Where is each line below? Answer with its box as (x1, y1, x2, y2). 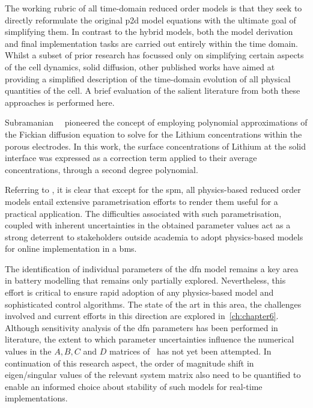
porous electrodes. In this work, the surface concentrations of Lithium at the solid (5, 139, 306, 152)
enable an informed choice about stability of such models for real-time (5, 380, 263, 392)
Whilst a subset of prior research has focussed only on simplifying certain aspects (5, 49, 304, 61)
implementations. (5, 392, 68, 404)
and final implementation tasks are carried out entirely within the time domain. (5, 37, 298, 49)
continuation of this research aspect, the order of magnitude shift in (5, 356, 254, 369)
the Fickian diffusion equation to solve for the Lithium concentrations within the (5, 127, 302, 140)
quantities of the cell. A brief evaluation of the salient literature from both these (5, 84, 300, 97)
